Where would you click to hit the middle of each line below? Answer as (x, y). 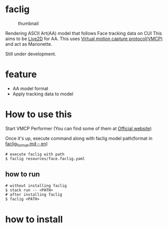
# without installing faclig (36, 186)
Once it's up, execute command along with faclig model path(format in (79, 138)
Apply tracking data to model (43, 94)
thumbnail (28, 23)
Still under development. (31, 54)
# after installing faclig (34, 195)
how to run (23, 174)
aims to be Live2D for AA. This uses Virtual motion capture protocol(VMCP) (84, 39)
